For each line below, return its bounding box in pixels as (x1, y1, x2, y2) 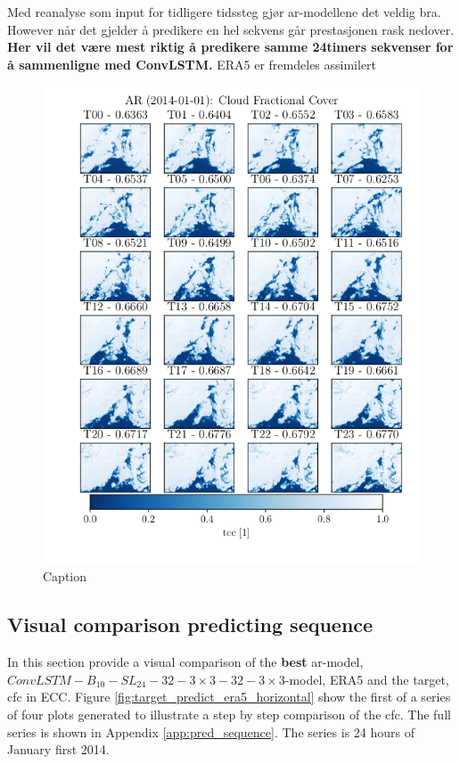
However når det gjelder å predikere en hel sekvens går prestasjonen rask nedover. (7, 20, 455, 38)
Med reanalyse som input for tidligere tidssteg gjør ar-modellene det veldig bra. (7, 3, 441, 21)
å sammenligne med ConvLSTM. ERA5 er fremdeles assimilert (7, 54, 377, 73)
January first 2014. (7, 740, 110, 759)
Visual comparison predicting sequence (7, 611, 374, 638)
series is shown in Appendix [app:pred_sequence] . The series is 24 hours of (7, 722, 415, 741)
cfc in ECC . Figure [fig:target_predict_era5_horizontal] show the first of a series (7, 687, 451, 706)
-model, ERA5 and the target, (284, 670, 449, 688)
